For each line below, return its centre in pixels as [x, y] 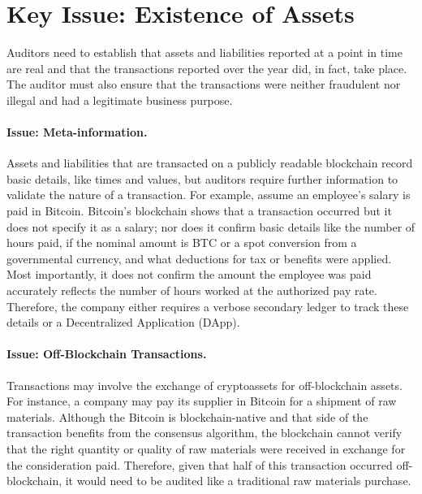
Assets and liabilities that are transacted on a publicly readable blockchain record [210, 163]
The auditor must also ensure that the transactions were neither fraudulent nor [204, 84]
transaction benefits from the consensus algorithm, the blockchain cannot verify [205, 433]
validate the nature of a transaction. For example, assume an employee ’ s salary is [209, 195]
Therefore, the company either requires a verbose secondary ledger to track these [208, 306]
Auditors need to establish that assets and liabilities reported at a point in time [205, 52]
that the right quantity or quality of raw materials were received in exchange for [206, 448]
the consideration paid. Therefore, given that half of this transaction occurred [200, 464]
